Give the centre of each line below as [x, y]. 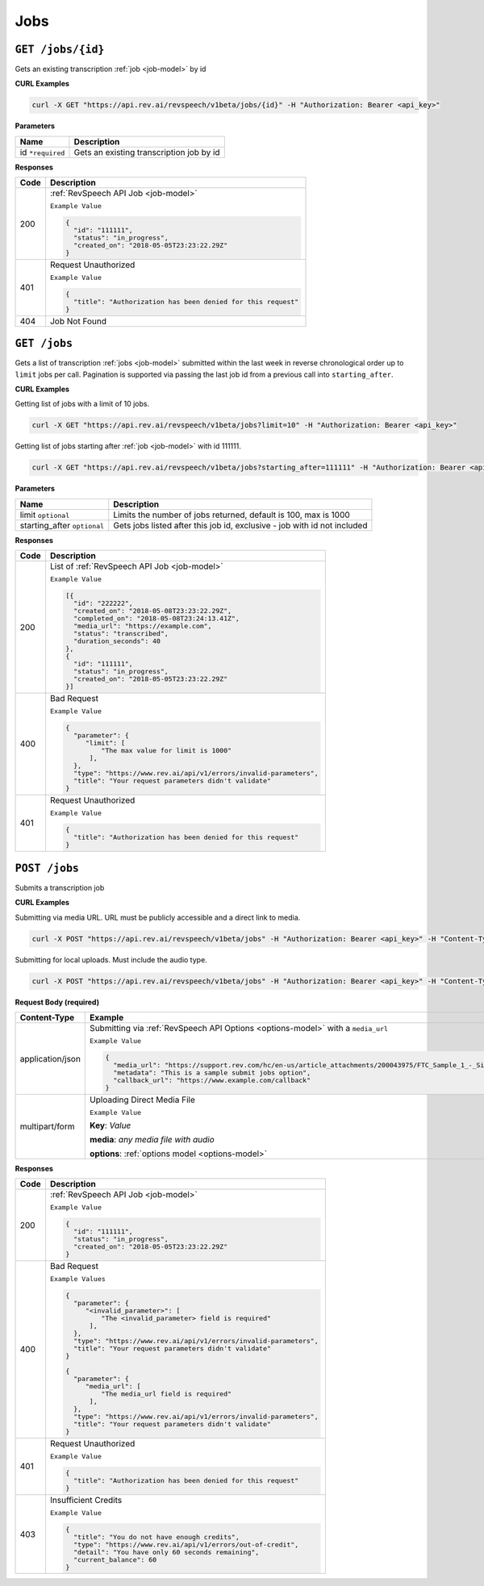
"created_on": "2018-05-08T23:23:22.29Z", [153, 611]
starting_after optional [62, 525]
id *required [42, 152]
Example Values [78, 1279]
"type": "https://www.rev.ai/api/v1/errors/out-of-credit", [186, 1544]
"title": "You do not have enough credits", [156, 1537]
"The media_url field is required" [167, 1394]
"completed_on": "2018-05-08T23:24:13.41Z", [156, 618]
